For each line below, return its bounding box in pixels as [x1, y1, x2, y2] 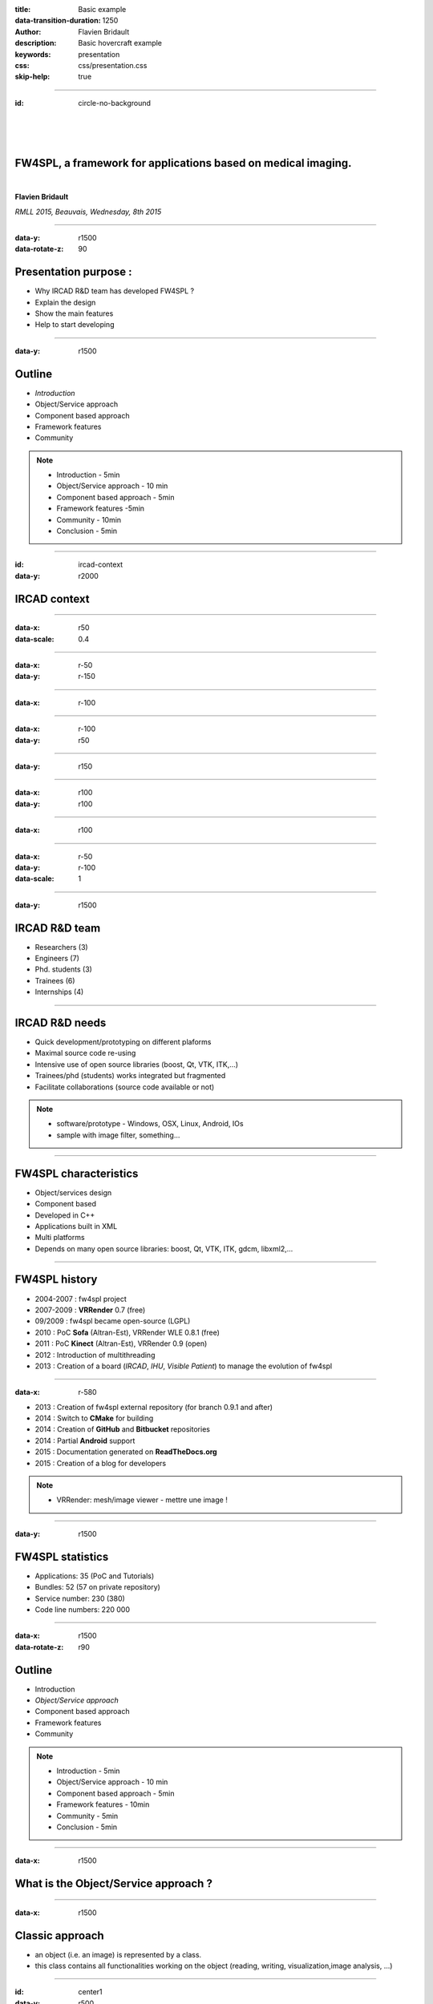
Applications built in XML [34, 1221, 118, 1230]
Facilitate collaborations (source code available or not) [34, 1082, 215, 1092]
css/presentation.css [78, 60, 148, 70]
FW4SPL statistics [14, 1549, 109, 1563]
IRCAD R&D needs [14, 1016, 107, 1029]
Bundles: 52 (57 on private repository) [34, 1582, 160, 1592]
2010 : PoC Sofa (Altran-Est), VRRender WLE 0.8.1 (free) [34, 1327, 221, 1337]
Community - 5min [56, 1811, 119, 1820]
